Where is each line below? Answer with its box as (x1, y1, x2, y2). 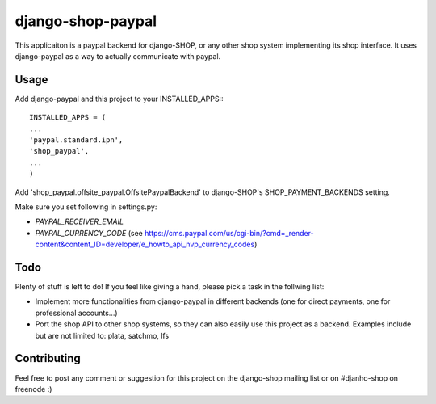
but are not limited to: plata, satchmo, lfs (35, 330, 170, 340)
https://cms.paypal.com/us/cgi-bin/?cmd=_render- (144, 228, 314, 238)
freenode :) (15, 384, 52, 393)
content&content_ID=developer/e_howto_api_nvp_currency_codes (35, 239, 255, 250)
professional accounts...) (35, 308, 118, 318)
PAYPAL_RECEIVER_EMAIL (35, 217, 124, 226)
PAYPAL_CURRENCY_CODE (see (35, 228, 143, 238)
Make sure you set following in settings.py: (15, 202, 157, 212)
